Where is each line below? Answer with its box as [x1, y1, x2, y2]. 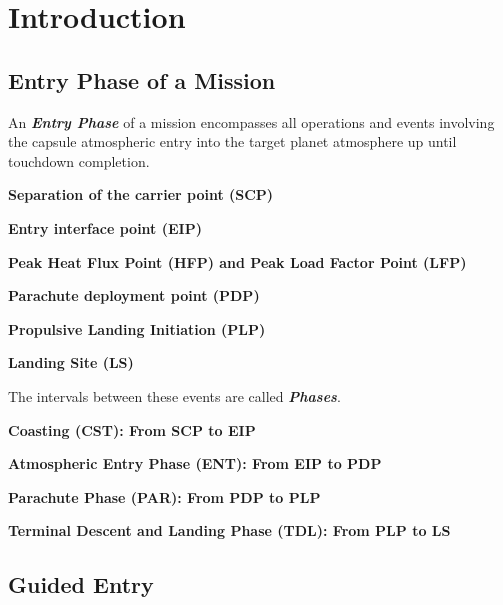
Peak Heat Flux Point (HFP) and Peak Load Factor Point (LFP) [8, 251, 467, 272]
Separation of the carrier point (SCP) [8, 184, 274, 205]
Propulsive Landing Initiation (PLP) [8, 318, 266, 339]
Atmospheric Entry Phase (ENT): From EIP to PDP [8, 453, 382, 474]
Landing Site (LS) [8, 352, 134, 373]
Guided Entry [8, 569, 154, 600]
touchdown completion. [8, 150, 150, 171]
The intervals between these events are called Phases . [8, 385, 341, 406]
